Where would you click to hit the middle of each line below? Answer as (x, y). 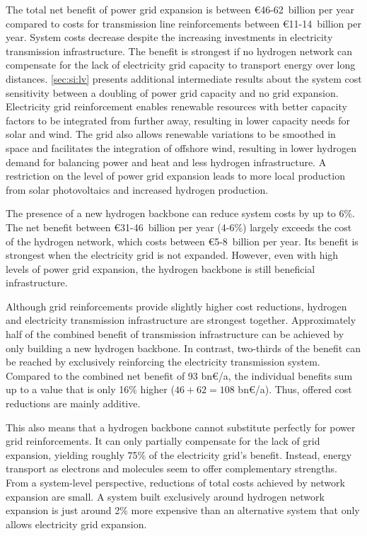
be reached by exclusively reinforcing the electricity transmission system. (163, 362)
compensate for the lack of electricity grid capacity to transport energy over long (181, 65)
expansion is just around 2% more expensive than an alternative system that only (183, 510)
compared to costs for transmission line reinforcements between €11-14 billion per (183, 23)
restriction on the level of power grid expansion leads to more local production (175, 176)
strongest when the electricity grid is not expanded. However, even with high (172, 255)
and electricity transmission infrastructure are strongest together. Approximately (181, 320)
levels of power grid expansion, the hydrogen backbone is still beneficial (161, 268)
